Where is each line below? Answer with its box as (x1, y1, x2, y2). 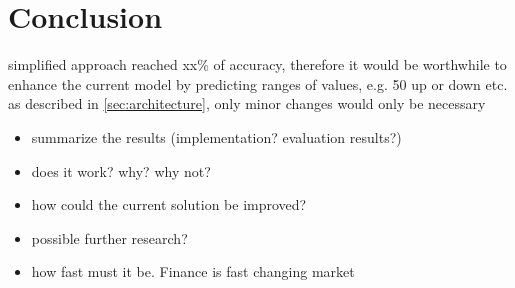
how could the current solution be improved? (31, 194, 307, 215)
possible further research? (31, 227, 188, 248)
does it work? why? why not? (31, 160, 211, 181)
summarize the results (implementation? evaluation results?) (31, 126, 402, 147)
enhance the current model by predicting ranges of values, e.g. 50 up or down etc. (8, 73, 508, 94)
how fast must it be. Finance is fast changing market (31, 261, 355, 282)
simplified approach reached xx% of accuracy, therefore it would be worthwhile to (8, 54, 507, 75)
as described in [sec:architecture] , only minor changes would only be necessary (8, 93, 486, 114)
